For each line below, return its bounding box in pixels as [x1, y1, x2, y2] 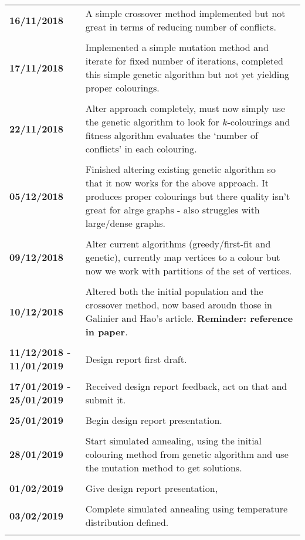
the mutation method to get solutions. [85, 461, 242, 474]
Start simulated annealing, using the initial [85, 434, 262, 447]
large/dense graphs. [85, 216, 166, 230]
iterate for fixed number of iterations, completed [85, 54, 283, 67]
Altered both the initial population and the [85, 284, 263, 298]
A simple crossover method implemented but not [85, 6, 286, 20]
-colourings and [227, 115, 290, 128]
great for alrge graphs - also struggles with [85, 203, 260, 216]
